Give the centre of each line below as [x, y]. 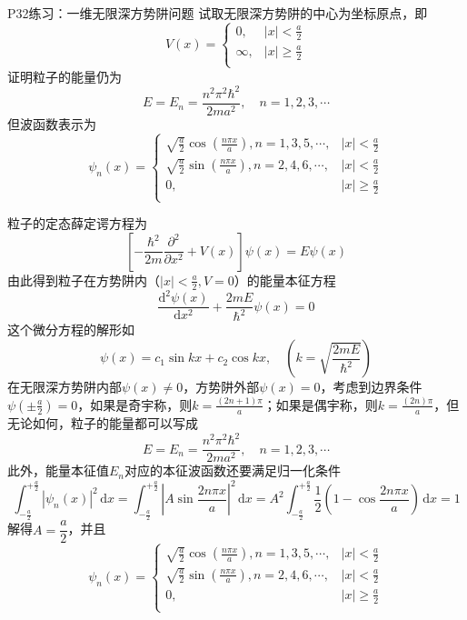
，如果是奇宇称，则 [135, 404]
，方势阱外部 [221, 387]
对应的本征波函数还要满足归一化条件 [233, 470]
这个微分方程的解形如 [71, 330]
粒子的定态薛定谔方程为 [77, 223]
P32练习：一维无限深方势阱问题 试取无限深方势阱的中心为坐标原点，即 [218, 13]
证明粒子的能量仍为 [65, 76]
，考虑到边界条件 [371, 387]
